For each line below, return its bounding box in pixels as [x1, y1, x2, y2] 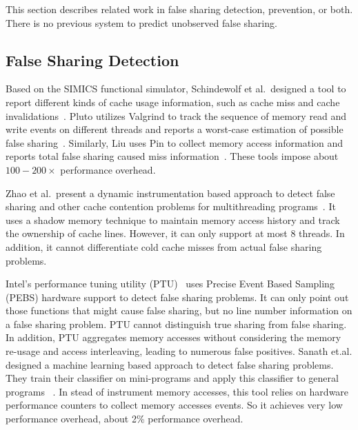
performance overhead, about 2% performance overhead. [6, 411, 243, 426]
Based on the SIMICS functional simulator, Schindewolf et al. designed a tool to [6, 81, 346, 96]
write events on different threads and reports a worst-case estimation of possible [6, 122, 344, 136]
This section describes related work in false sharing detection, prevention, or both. [6, 2, 353, 16]
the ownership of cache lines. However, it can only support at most [6, 226, 288, 240]
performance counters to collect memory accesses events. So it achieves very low [6, 398, 343, 412]
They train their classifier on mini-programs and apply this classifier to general [6, 371, 339, 385]
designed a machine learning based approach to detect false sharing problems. [6, 357, 334, 371]
